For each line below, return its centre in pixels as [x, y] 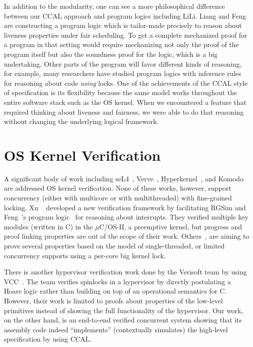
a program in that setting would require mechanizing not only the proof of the [121, 44]
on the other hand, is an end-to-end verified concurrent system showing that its [123, 320]
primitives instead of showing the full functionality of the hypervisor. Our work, [124, 310]
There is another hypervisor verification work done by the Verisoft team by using [126, 272]
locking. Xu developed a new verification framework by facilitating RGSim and [125, 207]
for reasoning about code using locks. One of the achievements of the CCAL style [126, 83]
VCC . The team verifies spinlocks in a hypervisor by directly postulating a [117, 281]
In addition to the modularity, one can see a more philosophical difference [115, 6]
